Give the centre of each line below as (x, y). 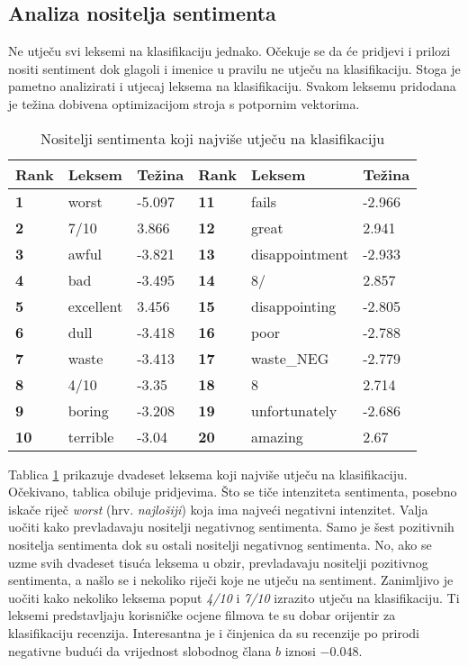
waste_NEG (290, 358)
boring (88, 410)
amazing (277, 436)
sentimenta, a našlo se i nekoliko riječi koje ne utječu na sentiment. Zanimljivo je (231, 580)
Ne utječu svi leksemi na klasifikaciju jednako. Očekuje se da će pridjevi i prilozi (229, 51)
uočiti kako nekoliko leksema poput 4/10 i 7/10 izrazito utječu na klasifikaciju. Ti (234, 597)
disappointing (294, 306)
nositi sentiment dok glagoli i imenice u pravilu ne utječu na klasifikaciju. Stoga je (234, 68)
